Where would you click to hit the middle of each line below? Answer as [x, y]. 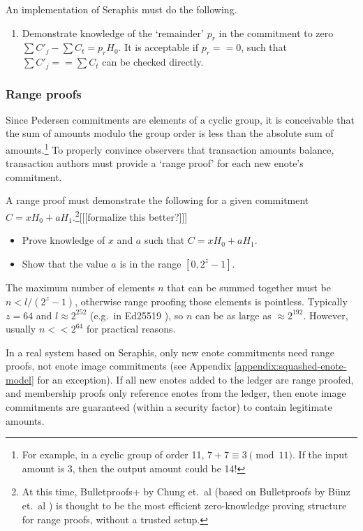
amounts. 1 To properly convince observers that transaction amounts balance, [170, 148]
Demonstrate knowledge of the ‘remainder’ [113, 32]
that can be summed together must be [249, 287]
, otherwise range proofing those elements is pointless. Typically [211, 301]
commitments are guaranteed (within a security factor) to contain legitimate [169, 407]
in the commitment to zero [276, 32]
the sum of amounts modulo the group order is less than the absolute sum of [170, 133]
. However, [326, 315]
